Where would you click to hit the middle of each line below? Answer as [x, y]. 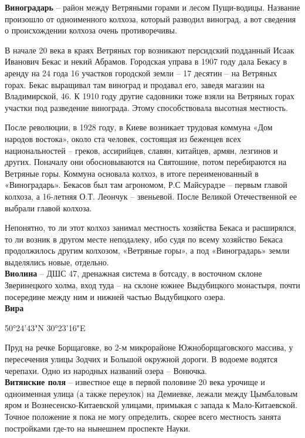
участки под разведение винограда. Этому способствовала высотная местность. [146, 107]
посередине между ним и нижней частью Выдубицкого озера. [115, 296]
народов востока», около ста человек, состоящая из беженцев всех [123, 138]
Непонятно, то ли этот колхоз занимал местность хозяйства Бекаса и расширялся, [150, 228]
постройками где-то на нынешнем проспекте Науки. [98, 428]
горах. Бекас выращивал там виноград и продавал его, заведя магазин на [135, 84]
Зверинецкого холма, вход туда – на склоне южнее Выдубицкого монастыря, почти [152, 285]
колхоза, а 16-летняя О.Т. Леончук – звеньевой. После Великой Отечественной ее [151, 196]
